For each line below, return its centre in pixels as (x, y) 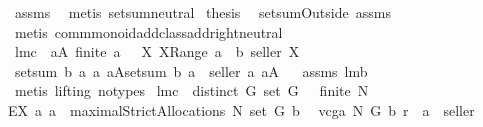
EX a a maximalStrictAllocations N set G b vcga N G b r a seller (241, 109)
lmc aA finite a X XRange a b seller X (157, 51)
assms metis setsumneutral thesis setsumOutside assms (202, 12)
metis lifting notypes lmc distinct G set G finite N (191, 90)
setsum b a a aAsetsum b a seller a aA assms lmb (191, 70)
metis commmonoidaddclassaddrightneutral (148, 31)
